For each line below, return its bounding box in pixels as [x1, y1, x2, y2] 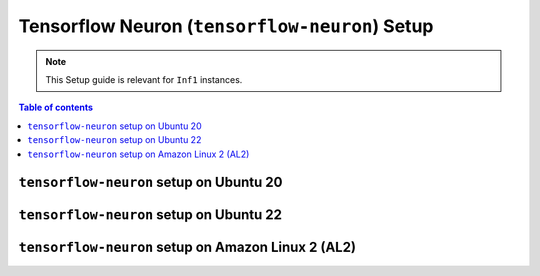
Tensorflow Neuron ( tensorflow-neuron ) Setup [18, 15, 434, 37]
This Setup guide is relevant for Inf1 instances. [45, 73, 243, 85]
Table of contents [18, 101, 94, 114]
